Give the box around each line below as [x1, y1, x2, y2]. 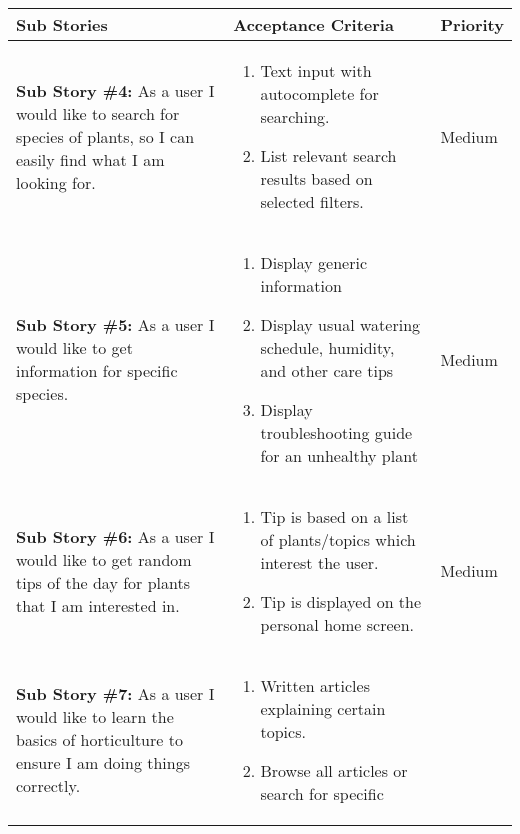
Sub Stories [16, 13, 108, 36]
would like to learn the [16, 705, 174, 728]
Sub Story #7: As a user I [16, 682, 215, 705]
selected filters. [260, 190, 364, 213]
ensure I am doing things [16, 751, 191, 774]
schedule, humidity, [260, 336, 395, 359]
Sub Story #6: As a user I [16, 524, 215, 548]
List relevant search [260, 144, 397, 167]
